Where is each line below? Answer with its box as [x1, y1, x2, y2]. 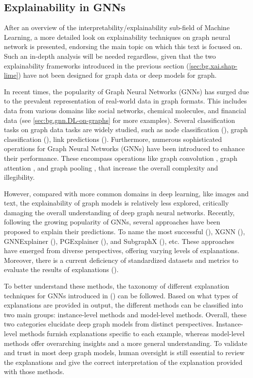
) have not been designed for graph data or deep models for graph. [18, 70, 217, 80]
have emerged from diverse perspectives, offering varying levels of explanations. [4, 245, 239, 256]
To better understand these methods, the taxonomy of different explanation [4, 281, 230, 291]
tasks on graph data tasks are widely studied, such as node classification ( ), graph [4, 124, 248, 135]
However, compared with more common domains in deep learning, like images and [4, 188, 249, 198]
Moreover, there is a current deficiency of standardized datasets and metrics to [4, 255, 238, 265]
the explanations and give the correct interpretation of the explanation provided [4, 357, 243, 367]
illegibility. [4, 172, 35, 182]
